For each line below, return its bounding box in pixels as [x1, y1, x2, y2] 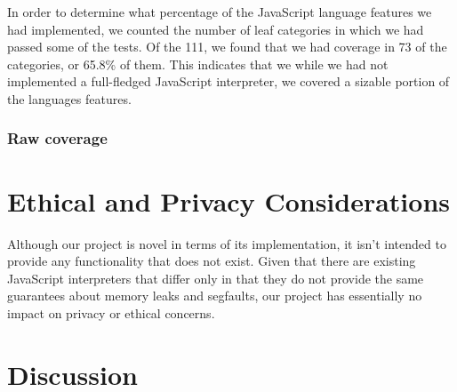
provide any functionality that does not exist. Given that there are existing [7, 252, 416, 270]
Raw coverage [7, 127, 108, 149]
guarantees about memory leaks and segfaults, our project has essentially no [7, 286, 422, 305]
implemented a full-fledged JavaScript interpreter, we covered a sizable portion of [7, 72, 450, 91]
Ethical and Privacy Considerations [7, 182, 451, 219]
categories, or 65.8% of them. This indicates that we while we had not [7, 54, 389, 73]
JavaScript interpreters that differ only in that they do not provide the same [7, 268, 424, 287]
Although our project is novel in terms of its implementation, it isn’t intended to [7, 234, 446, 252]
